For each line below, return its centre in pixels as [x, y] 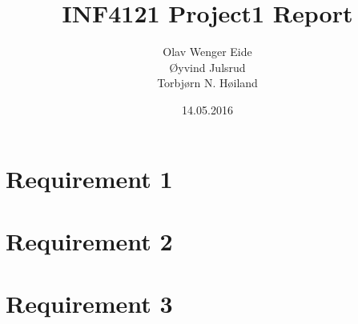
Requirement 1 [89, 178]
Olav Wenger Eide [207, 52]
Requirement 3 [89, 304]
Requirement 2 [89, 240]
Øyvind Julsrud [207, 67]
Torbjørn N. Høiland [207, 83]
